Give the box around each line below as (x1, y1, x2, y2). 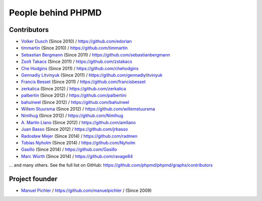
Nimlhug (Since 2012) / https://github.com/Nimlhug (21, 113, 123, 118)
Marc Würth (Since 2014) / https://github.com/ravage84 (21, 153, 133, 159)
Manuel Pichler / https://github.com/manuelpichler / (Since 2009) (21, 187, 152, 193)
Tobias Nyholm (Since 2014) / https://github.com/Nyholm (21, 140, 136, 145)
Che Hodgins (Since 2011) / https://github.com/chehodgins (21, 65, 139, 71)
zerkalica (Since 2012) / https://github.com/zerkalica (21, 86, 126, 91)
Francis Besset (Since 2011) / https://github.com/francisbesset (21, 79, 146, 85)
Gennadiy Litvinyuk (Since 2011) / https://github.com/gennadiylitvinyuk (21, 72, 163, 78)
